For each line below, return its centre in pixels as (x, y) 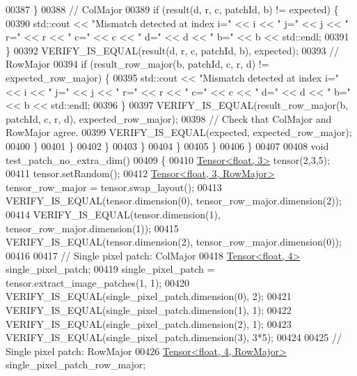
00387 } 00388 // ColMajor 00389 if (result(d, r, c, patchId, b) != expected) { (172, 9)
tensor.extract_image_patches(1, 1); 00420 (97, 282)
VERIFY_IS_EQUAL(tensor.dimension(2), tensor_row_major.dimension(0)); (174, 242)
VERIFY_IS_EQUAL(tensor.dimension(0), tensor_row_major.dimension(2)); (174, 201)
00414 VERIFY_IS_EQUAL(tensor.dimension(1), (113, 214)
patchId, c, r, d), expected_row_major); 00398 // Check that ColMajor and (169, 118)
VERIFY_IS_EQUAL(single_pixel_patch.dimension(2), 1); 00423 (149, 323)
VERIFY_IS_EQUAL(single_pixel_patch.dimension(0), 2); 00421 (149, 296)
